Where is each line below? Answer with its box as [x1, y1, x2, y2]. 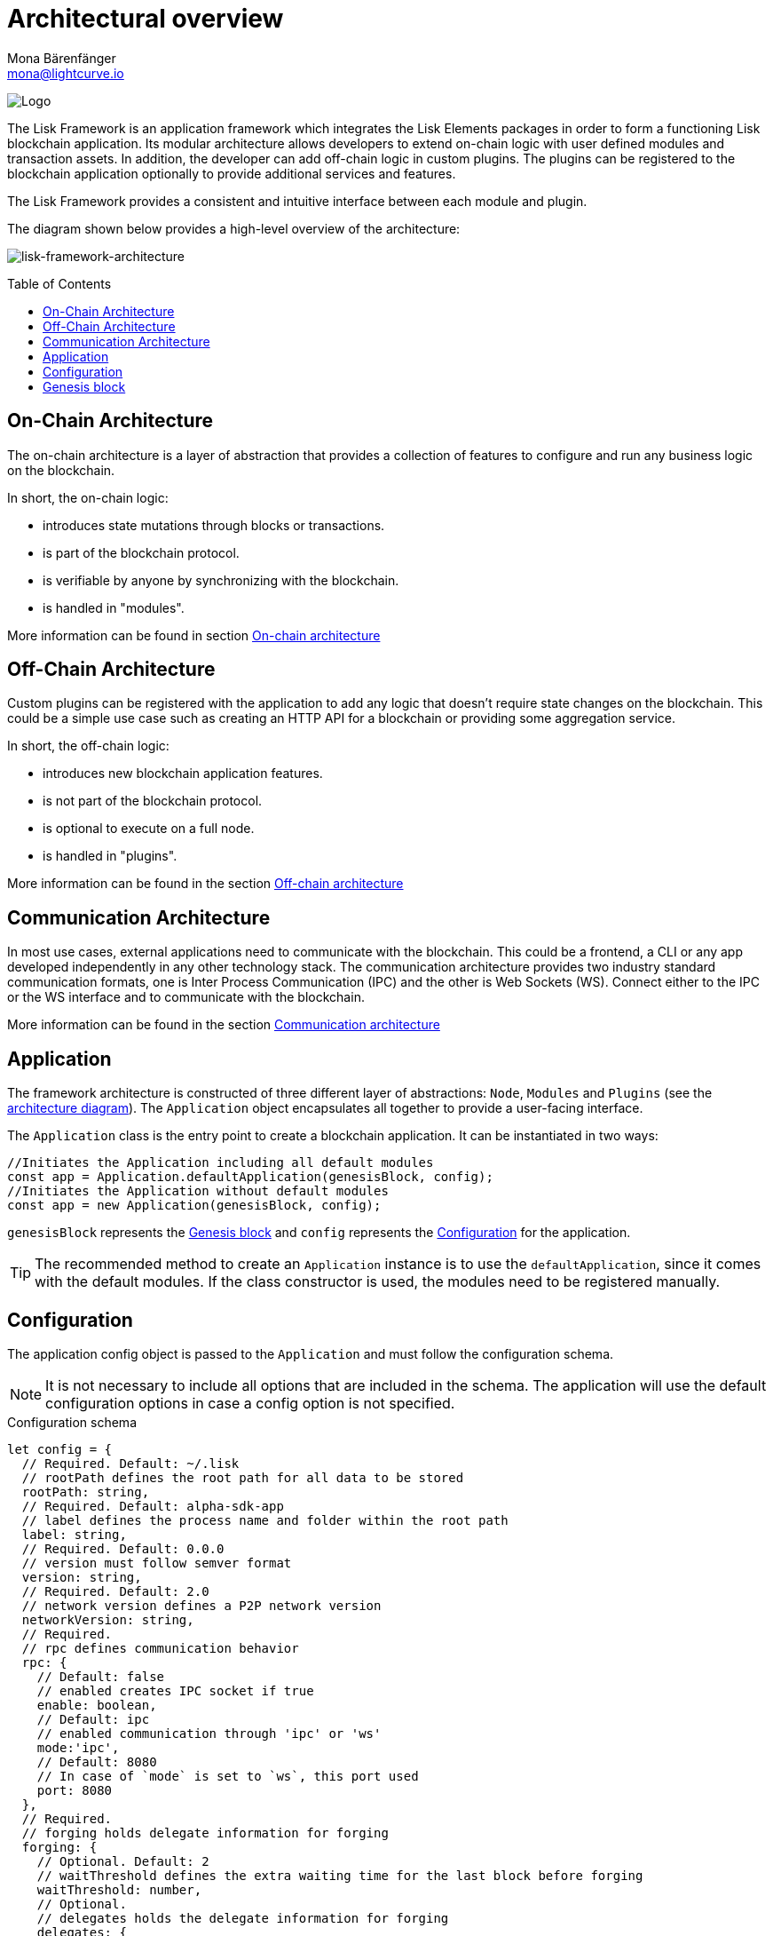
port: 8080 [36, 1782, 113, 1797]
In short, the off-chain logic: [7, 738, 170, 754]
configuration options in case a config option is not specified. [45, 1393, 455, 1412]
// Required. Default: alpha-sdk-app [21, 1498, 284, 1513]
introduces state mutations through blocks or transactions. [43, 517, 385, 533]
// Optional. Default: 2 [36, 1853, 209, 1869]
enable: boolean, [36, 1697, 157, 1712]
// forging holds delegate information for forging [21, 1825, 389, 1840]
